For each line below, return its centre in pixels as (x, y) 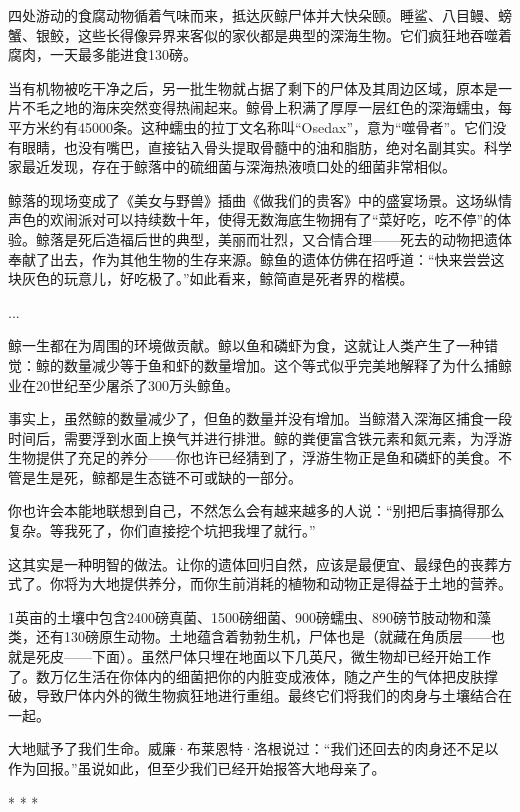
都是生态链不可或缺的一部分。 (203, 476)
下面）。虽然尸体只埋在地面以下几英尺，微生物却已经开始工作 (291, 656)
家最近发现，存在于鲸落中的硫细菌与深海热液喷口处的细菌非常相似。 (232, 166)
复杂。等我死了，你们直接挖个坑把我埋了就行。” (162, 530)
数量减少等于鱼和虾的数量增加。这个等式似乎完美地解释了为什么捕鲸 (287, 364)
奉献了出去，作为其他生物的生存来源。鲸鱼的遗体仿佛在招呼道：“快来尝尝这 (256, 258)
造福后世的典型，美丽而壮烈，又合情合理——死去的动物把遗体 (308, 238)
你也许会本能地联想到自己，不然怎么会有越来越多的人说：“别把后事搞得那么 (256, 510)
